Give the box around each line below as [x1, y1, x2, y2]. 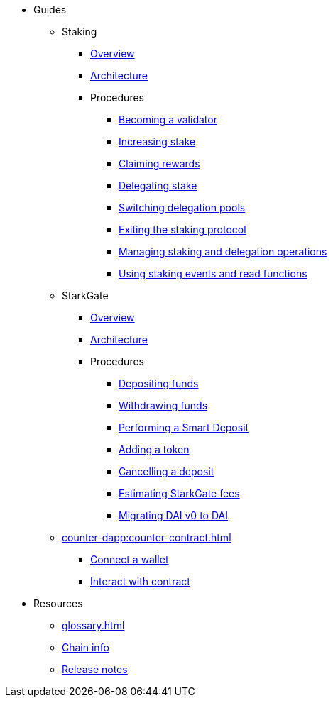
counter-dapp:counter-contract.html [62, 531, 231, 543]
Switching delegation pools [119, 201, 246, 214]
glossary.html [62, 619, 125, 631]
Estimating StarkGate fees [119, 487, 240, 499]
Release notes [62, 663, 128, 675]
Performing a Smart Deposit [119, 421, 249, 433]
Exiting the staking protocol [119, 223, 246, 236]
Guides [33, 4, 67, 16]
